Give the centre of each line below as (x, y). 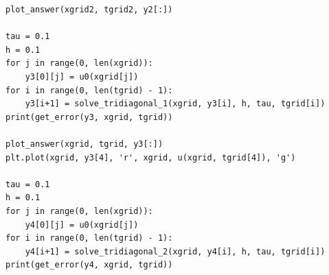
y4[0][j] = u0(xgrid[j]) (82, 225)
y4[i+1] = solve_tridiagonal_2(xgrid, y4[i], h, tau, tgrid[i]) (175, 251)
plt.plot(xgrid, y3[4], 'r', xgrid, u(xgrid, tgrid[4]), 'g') (151, 157)
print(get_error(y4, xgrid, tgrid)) (89, 265)
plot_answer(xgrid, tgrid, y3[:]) (84, 144)
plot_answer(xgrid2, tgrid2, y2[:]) (89, 10)
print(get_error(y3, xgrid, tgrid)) (89, 117)
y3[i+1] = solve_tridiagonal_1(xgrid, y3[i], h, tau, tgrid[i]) (175, 104)
